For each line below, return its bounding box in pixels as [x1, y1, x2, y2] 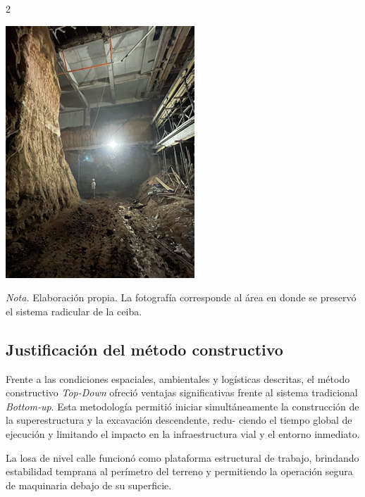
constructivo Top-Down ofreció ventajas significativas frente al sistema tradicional [6, 385, 358, 400]
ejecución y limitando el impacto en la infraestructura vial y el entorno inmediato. [6, 426, 360, 441]
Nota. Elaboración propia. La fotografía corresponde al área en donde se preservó [6, 290, 357, 305]
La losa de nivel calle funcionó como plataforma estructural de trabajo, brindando [6, 450, 359, 465]
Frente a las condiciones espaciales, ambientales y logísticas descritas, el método [6, 371, 350, 386]
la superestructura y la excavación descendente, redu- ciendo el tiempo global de [6, 413, 352, 427]
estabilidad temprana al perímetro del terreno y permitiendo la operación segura [6, 464, 353, 479]
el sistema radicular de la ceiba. [6, 303, 142, 318]
